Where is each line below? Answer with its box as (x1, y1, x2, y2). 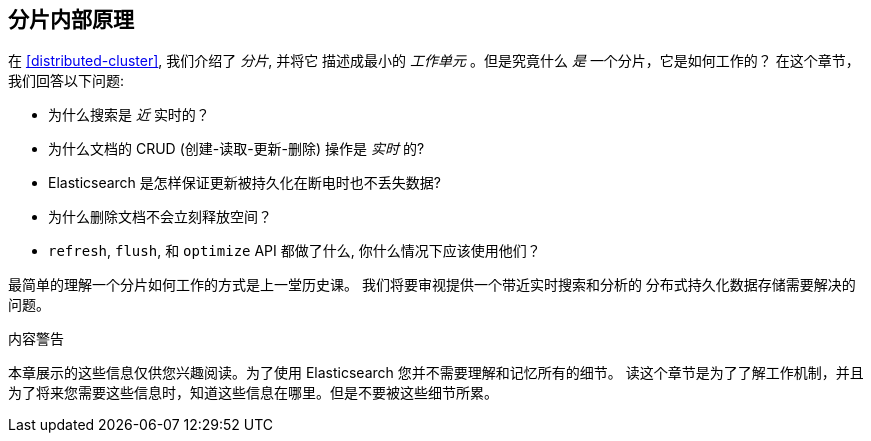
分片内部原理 (8, 7, 134, 32)
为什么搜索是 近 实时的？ (48, 106, 210, 124)
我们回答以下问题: (8, 72, 125, 90)
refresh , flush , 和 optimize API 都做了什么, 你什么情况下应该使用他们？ (48, 242, 541, 260)
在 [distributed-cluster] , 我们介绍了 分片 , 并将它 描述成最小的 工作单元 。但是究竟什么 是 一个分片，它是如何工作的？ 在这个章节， (8, 52, 860, 70)
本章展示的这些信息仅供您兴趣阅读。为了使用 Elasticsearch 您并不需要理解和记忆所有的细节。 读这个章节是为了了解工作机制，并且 (8, 364, 864, 382)
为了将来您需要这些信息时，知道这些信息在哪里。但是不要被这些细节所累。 (8, 384, 498, 402)
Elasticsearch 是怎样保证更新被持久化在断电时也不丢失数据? (48, 174, 441, 192)
